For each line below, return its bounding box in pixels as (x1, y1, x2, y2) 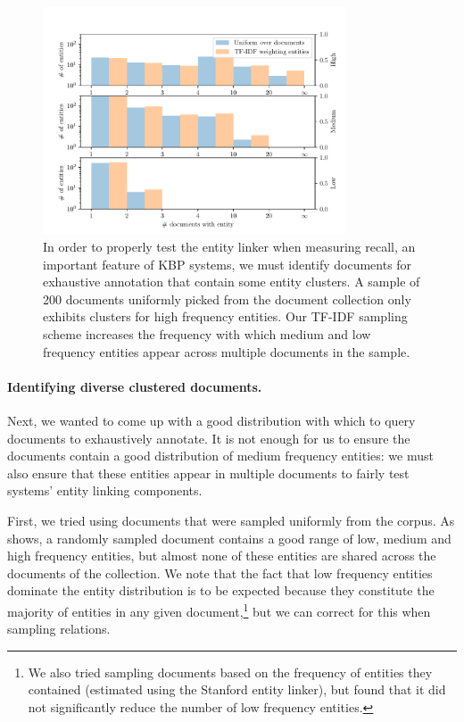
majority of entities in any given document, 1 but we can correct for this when (7, 599, 431, 620)
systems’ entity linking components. (7, 481, 203, 500)
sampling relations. (7, 619, 111, 638)
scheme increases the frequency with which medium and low (43, 324, 371, 343)
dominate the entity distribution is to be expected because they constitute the (7, 581, 435, 600)
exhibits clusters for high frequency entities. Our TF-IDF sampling (43, 307, 408, 326)
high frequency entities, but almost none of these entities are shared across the (7, 546, 436, 565)
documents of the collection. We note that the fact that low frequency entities (7, 563, 433, 582)
